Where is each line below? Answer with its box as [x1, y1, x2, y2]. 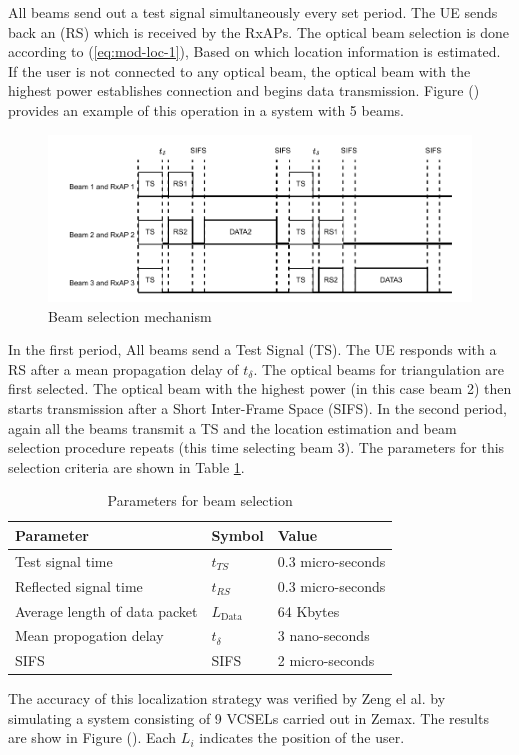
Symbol [211, 524, 264, 545]
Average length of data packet [15, 600, 198, 621]
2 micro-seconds [277, 650, 375, 671]
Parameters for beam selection [107, 490, 293, 511]
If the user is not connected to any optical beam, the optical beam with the [8, 60, 471, 81]
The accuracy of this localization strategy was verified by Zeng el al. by [8, 688, 446, 709]
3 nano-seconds [277, 625, 370, 646]
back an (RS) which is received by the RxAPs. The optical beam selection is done [8, 21, 509, 42]
